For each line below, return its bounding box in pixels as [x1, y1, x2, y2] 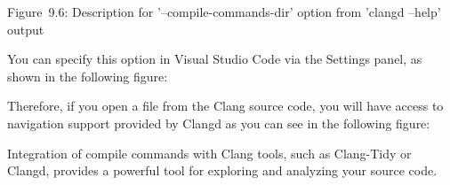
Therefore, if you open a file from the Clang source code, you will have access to [7, 96, 444, 115]
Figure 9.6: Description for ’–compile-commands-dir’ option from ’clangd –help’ [7, 3, 441, 20]
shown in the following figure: [7, 66, 168, 85]
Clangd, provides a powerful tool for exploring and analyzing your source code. [7, 161, 438, 180]
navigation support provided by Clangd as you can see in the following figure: [7, 113, 430, 132]
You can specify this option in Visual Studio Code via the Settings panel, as [7, 50, 422, 68]
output [7, 19, 44, 38]
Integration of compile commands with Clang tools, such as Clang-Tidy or [7, 143, 412, 162]
